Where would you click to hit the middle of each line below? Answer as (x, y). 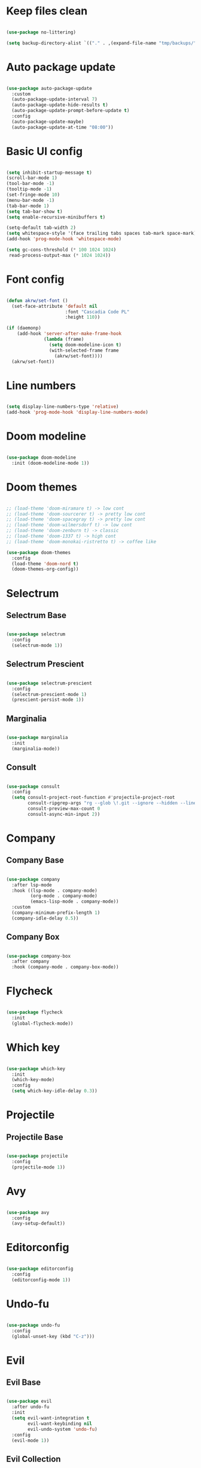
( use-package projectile (37, 1156)
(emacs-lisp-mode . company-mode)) (74, 902)
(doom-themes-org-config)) (45, 569)
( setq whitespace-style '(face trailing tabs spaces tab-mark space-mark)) (103, 234)
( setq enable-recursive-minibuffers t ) (56, 217)
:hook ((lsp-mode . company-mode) (54, 891)
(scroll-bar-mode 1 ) (32, 178)
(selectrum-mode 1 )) (37, 646)
